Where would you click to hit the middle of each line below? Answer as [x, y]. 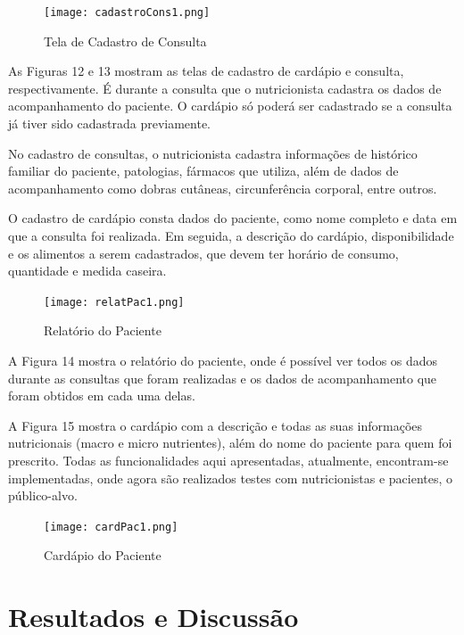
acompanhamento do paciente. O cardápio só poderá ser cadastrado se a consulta [230, 106]
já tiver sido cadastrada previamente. [109, 124]
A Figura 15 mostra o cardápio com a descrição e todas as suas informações [215, 425]
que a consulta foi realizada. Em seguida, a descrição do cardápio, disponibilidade [231, 235]
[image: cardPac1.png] [111, 527]
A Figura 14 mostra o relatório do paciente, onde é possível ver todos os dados [223, 361]
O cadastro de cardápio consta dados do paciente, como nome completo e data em [233, 218]
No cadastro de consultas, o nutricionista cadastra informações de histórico [213, 153]
